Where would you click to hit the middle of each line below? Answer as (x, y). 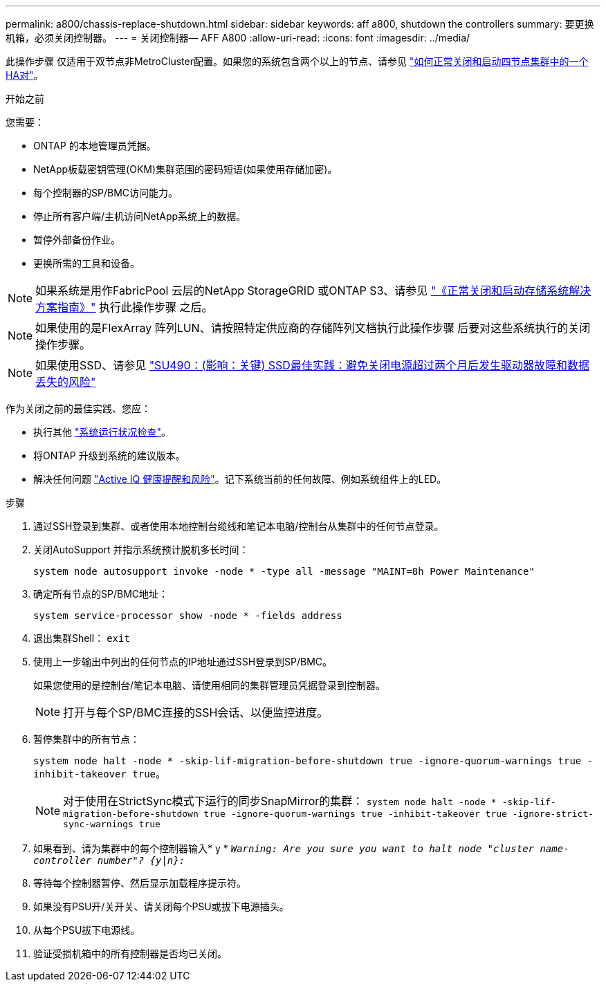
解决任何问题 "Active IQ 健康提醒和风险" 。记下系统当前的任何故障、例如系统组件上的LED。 (240, 479)
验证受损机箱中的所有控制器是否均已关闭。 (130, 953)
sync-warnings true (112, 824)
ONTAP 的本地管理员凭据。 (95, 146)
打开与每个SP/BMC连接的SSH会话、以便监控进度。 (196, 712)
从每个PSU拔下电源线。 (87, 930)
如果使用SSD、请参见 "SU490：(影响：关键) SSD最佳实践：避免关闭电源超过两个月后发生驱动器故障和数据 (312, 365)
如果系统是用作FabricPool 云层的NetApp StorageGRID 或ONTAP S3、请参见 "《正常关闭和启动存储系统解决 (313, 290)
